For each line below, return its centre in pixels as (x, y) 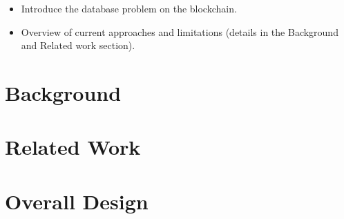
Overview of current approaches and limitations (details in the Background (180, 31)
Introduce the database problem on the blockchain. (129, 8)
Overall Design (77, 201)
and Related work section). (78, 45)
